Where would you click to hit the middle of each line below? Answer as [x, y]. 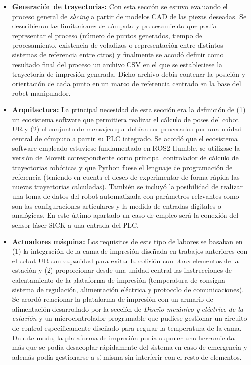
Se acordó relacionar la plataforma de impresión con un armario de [113, 299]
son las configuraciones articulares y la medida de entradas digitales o [116, 205]
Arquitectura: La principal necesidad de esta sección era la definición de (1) [129, 109]
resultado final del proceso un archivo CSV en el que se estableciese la [117, 64]
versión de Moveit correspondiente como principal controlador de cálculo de [125, 157]
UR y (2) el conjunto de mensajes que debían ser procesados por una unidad [127, 129]
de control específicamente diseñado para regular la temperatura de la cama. [127, 328]
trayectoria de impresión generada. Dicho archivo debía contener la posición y [129, 74]
